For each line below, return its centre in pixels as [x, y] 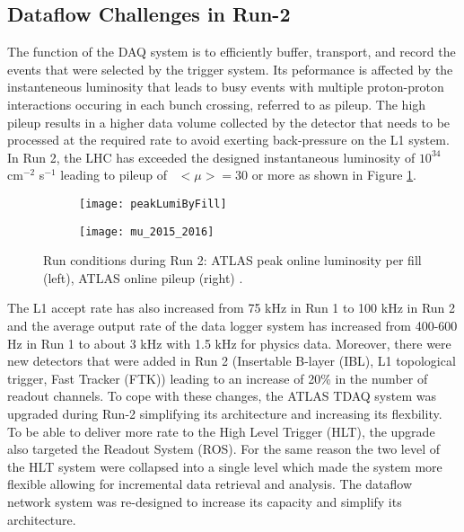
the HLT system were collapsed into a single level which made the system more [225, 466]
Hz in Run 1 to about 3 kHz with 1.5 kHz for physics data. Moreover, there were [229, 343]
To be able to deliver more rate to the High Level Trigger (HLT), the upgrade [221, 431]
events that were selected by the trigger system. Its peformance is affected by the [230, 69]
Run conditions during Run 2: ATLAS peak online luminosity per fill [232, 260]
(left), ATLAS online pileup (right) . [143, 277]
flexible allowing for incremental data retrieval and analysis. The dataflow [210, 484]
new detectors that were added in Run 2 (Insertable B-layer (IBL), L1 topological [232, 361]
